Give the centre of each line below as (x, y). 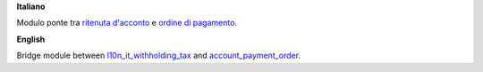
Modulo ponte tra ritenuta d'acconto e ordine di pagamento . (127, 23)
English (31, 39)
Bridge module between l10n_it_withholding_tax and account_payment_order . (159, 56)
